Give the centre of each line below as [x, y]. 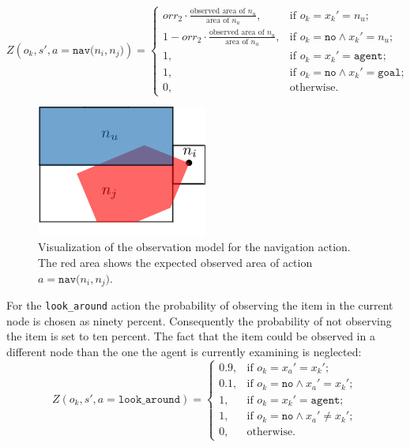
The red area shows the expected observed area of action [175, 262]
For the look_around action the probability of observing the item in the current [200, 305]
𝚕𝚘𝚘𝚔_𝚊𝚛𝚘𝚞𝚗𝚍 [149, 400]
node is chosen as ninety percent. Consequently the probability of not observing [199, 320]
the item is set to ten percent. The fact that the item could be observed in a [191, 336]
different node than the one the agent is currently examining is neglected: [184, 351]
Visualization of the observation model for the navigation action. [194, 247]
